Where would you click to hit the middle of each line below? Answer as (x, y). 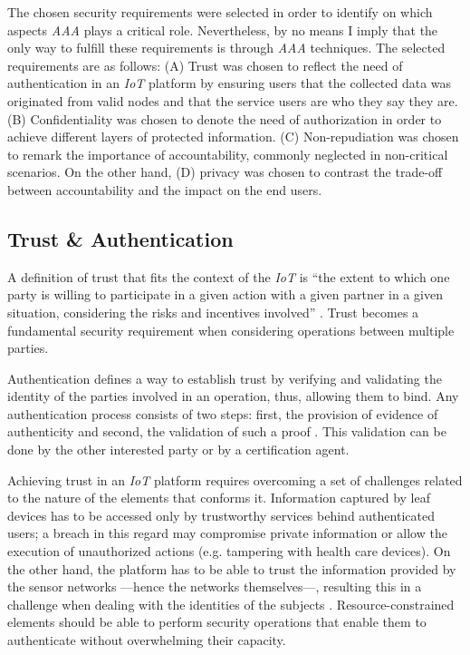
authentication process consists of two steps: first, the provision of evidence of (223, 413)
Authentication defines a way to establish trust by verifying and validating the (225, 378)
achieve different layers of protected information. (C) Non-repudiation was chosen (233, 137)
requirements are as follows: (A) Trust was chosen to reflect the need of (205, 65)
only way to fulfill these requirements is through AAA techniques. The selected (226, 48)
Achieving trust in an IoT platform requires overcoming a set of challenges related (235, 479)
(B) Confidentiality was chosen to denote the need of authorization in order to (225, 118)
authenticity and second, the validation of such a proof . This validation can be (227, 431)
